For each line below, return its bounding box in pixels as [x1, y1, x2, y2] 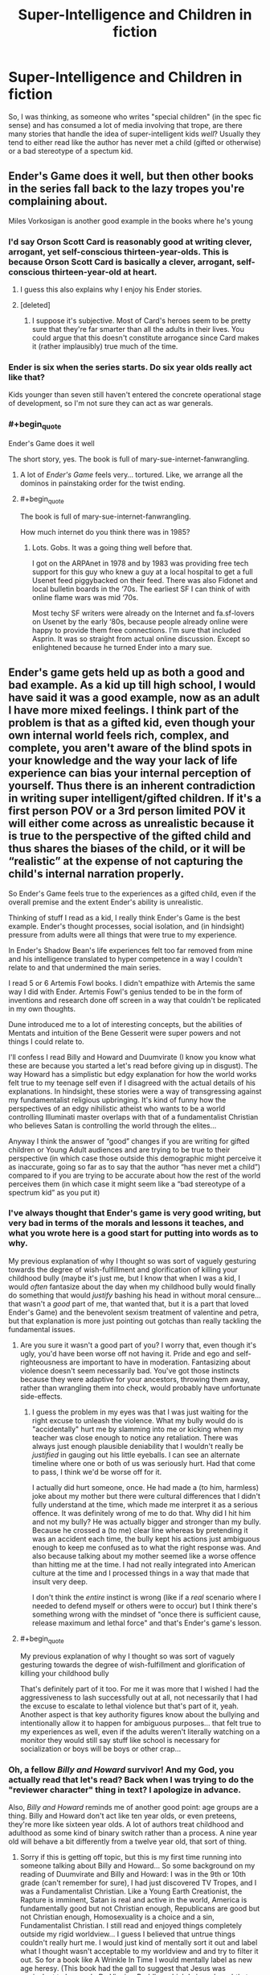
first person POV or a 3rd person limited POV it [8, 804, 246, 818]
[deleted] [19, 300, 51, 310]
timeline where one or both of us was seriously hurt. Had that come [31, 1458, 256, 1468]
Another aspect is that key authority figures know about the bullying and [19, 1709, 260, 1719]
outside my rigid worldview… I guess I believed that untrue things [19, 1929, 235, 1939]
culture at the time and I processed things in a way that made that [31, 1568, 250, 1578]
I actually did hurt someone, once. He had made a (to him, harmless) [31, 1482, 260, 1492]
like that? [8, 371, 46, 383]
